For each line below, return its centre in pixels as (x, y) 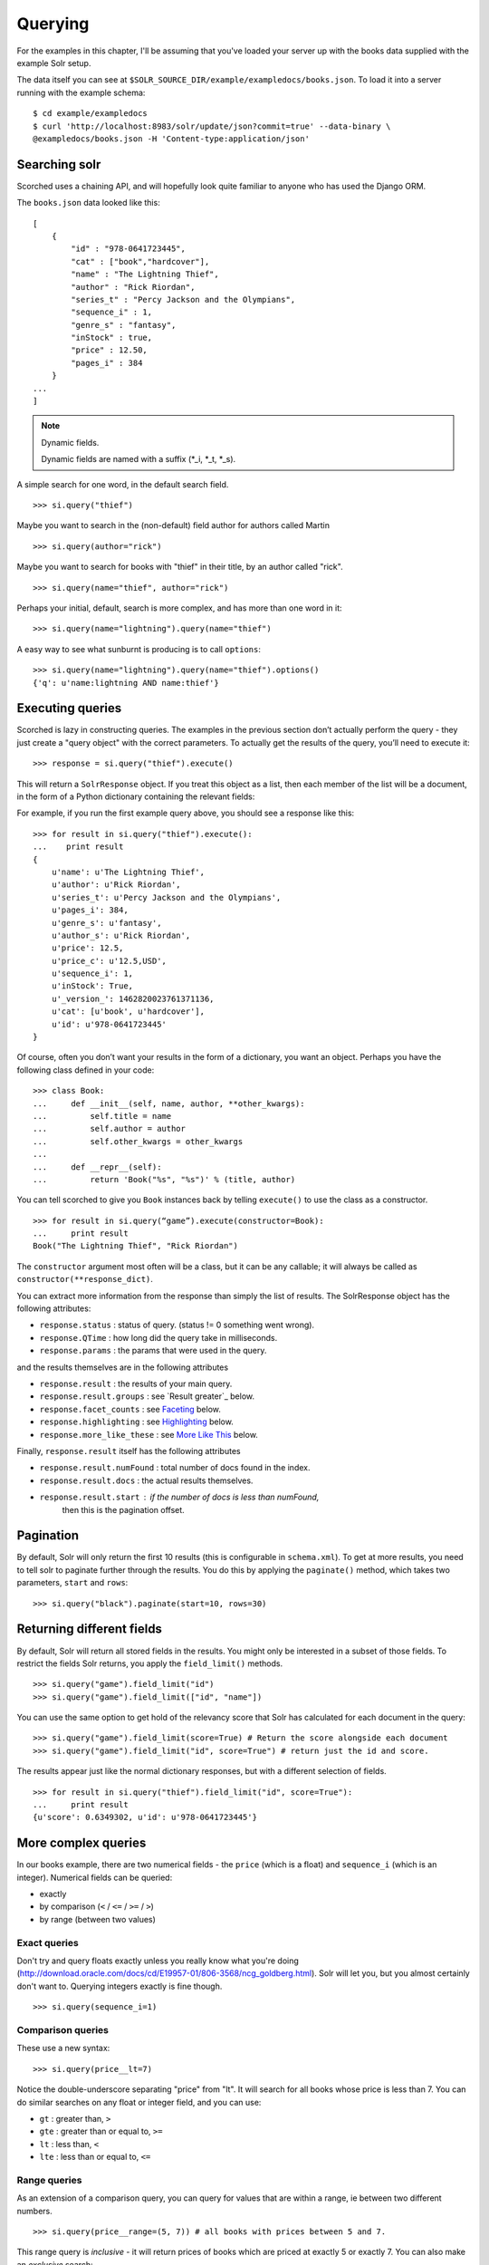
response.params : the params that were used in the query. (153, 1351)
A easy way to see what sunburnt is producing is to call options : (139, 649)
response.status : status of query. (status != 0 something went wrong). (177, 1325)
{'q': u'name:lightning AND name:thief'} (126, 683)
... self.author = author (109, 1129)
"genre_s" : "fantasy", (124, 325)
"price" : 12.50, (110, 350)
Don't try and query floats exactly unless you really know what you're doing (158, 1961)
